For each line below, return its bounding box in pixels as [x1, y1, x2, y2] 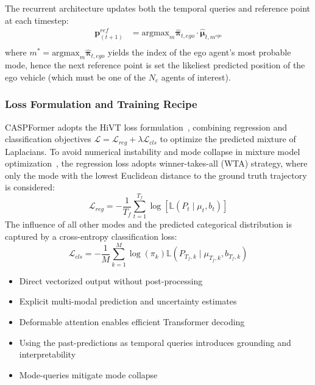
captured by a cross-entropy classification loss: [5, 230, 177, 243]
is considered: [5, 181, 55, 193]
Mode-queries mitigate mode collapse [19, 368, 158, 381]
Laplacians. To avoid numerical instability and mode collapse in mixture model [5, 145, 300, 157]
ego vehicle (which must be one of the [5, 70, 146, 83]
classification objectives [5, 132, 91, 145]
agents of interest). [161, 70, 231, 83]
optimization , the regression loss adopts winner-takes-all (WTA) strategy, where [5, 157, 308, 170]
